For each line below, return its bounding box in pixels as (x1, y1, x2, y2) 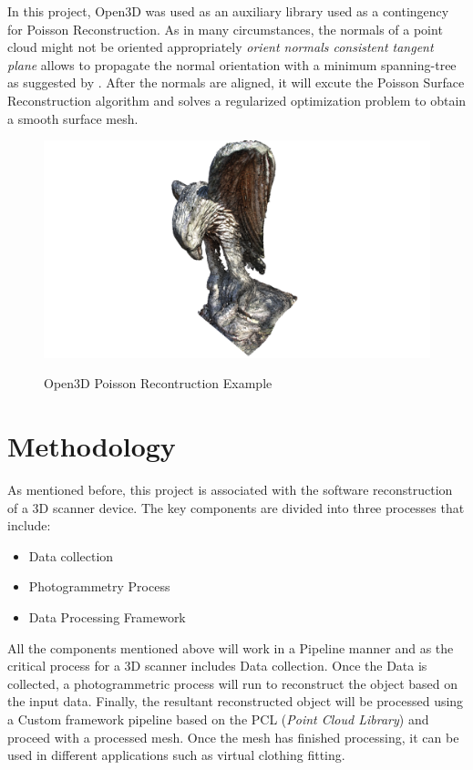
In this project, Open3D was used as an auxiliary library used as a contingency (7, 2, 449, 20)
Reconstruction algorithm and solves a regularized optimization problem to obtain (7, 90, 467, 109)
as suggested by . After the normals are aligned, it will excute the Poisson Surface (7, 73, 465, 92)
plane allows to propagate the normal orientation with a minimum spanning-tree (7, 55, 457, 74)
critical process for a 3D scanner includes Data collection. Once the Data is (7, 656, 427, 675)
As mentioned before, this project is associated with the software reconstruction (7, 479, 453, 498)
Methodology (7, 427, 176, 465)
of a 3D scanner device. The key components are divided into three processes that (7, 498, 465, 517)
